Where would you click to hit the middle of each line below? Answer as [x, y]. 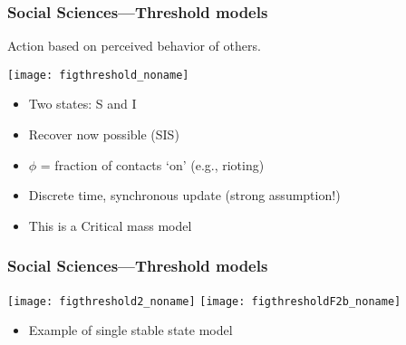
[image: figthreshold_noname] [98, 75]
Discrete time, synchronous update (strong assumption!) [184, 195]
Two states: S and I [82, 104]
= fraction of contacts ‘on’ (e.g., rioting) [152, 164]
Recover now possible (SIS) [104, 134]
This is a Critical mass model [110, 225]
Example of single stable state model [130, 330]
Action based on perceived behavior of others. [134, 46]
